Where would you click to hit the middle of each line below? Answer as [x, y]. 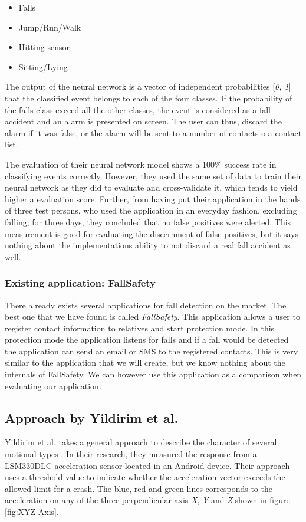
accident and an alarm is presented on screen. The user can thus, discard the [144, 121]
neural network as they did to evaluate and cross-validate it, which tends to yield [151, 187]
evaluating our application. [53, 385]
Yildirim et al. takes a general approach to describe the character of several [141, 442]
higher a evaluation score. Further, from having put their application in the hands [153, 198]
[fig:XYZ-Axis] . [32, 512]
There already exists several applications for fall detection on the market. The [146, 305]
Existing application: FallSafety [80, 283]
